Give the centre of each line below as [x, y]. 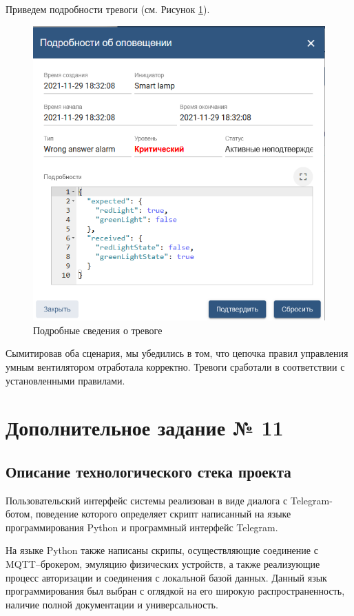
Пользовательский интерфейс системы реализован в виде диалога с [147, 500]
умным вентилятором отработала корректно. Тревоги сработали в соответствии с [175, 366]
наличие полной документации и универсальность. [112, 604]
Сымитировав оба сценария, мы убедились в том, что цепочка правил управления [177, 353]
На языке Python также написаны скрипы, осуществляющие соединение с [162, 550]
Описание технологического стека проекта [148, 471]
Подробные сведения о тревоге [98, 330]
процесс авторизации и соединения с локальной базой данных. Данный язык [166, 577]
